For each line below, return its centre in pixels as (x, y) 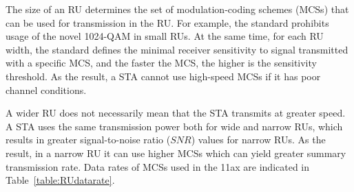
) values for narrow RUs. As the (258, 140)
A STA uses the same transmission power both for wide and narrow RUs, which (174, 126)
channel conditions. (46, 89)
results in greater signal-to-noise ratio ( (88, 140)
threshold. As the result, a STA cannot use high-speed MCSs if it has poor (163, 76)
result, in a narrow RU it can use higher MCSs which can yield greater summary (176, 153)
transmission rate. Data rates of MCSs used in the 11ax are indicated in (158, 166)
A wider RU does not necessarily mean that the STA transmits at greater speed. (176, 113)
